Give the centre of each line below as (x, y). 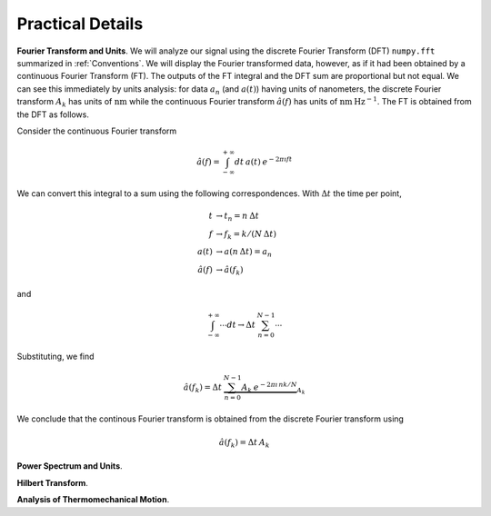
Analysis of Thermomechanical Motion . (93, 500)
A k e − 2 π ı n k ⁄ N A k (273, 388)
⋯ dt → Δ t (238, 324)
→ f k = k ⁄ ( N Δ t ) (246, 234)
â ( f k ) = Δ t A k (244, 443)
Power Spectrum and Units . (70, 466)
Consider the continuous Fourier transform (97, 131)
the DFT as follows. (53, 114)
